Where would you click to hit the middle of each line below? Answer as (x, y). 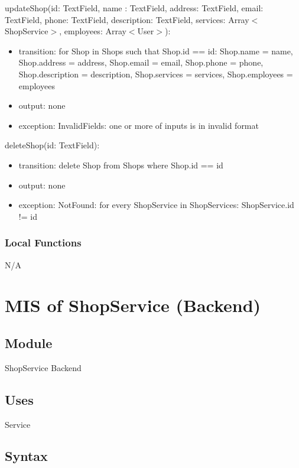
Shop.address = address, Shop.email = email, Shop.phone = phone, (141, 62)
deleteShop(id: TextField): (52, 145)
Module (29, 342)
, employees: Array (93, 31)
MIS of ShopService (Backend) (133, 305)
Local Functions (43, 243)
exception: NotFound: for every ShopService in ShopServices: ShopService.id (156, 205)
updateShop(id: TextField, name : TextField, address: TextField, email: (134, 8)
